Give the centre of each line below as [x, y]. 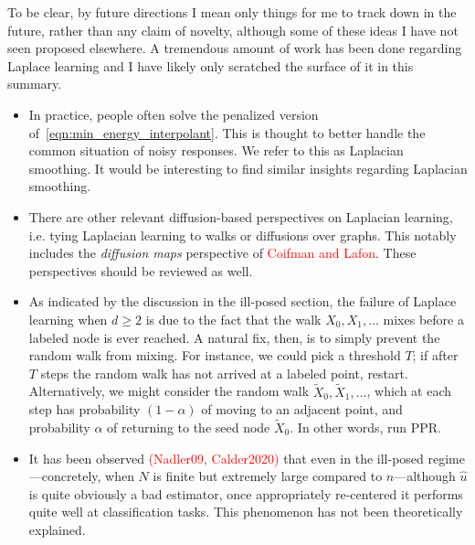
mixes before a [423, 319]
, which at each [409, 391]
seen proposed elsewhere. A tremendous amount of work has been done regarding [235, 48]
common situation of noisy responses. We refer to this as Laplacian [216, 150]
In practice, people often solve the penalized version [174, 114]
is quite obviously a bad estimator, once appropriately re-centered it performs [246, 493]
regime [446, 458]
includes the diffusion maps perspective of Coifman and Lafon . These [222, 253]
